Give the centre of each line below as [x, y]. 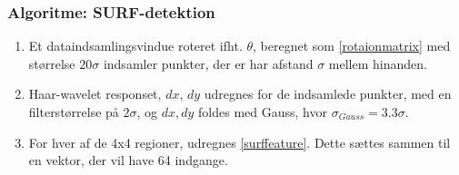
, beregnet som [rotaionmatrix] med [352, 46]
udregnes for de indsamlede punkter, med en [328, 94]
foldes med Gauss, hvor [263, 112]
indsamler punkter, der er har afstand [208, 63]
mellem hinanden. [378, 63]
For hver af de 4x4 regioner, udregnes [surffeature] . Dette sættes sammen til [239, 142]
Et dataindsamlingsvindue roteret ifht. [135, 46]
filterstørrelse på [74, 112]
